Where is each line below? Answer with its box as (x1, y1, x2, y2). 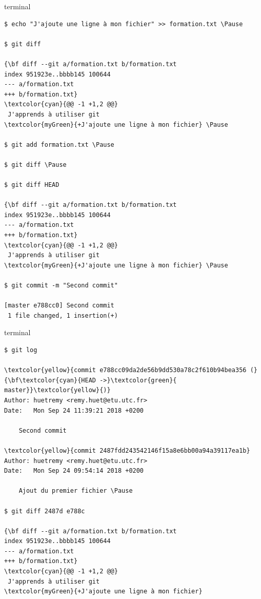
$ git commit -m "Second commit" (4, 282, 118, 289)
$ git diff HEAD (4, 181, 59, 189)
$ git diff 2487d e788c (4, 507, 85, 515)
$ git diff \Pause (4, 161, 67, 168)
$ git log (4, 346, 37, 354)
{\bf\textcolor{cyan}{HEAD (4, 376, 96, 384)
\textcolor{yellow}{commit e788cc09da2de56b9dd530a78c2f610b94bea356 (4, 366, 247, 374)
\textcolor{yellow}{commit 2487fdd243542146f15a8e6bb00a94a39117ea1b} (4, 447, 250, 454)
